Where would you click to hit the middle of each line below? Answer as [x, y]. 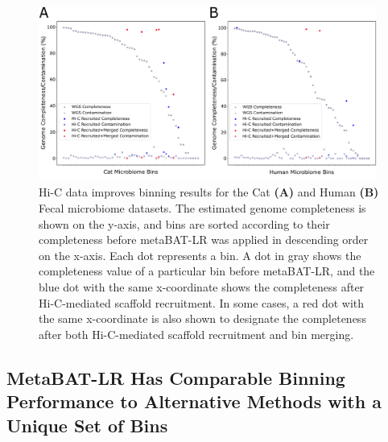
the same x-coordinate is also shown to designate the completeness [202, 318]
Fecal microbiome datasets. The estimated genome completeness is [202, 208]
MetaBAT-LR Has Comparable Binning [176, 377]
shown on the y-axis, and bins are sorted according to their [184, 223]
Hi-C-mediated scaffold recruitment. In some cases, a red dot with [202, 302]
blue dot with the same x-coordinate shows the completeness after [202, 286]
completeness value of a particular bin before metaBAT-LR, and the [207, 271]
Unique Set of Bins [87, 425]
